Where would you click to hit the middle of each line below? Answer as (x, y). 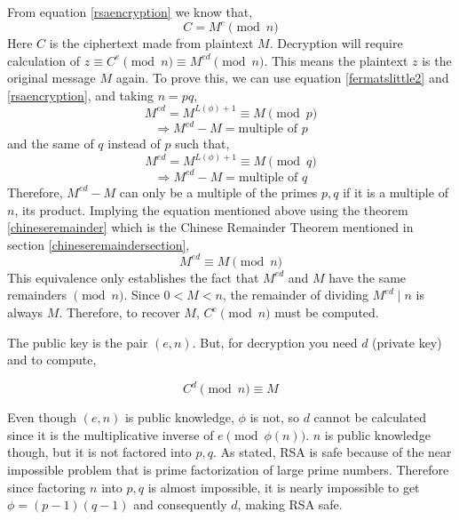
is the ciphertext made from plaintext (151, 43)
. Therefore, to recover (119, 312)
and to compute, (52, 360)
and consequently (180, 504)
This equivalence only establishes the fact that (133, 277)
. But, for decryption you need (275, 342)
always (25, 312)
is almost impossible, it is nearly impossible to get (284, 487)
